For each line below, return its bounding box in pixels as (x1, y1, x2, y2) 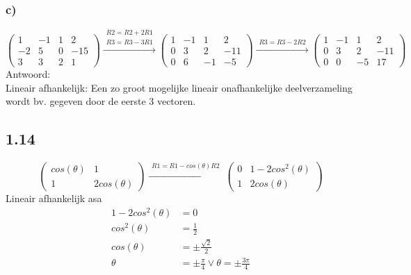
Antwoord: (6, 67, 51, 81)
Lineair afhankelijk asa (6, 191, 102, 206)
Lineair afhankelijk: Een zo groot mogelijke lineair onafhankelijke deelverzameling (6, 80, 353, 94)
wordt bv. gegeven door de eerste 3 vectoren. (6, 94, 196, 108)
